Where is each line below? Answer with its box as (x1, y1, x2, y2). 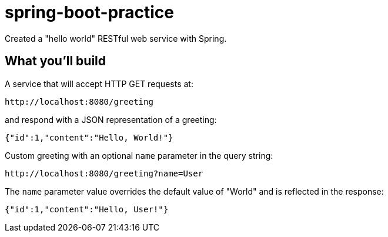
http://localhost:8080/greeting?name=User (5, 168, 203, 178)
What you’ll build (5, 54, 106, 69)
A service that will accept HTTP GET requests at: (5, 78, 193, 89)
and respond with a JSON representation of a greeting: (5, 114, 217, 125)
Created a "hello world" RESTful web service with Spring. (5, 33, 227, 44)
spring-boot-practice (5, 2, 174, 22)
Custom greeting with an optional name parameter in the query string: (5, 150, 273, 161)
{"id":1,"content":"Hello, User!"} (5, 204, 169, 214)
